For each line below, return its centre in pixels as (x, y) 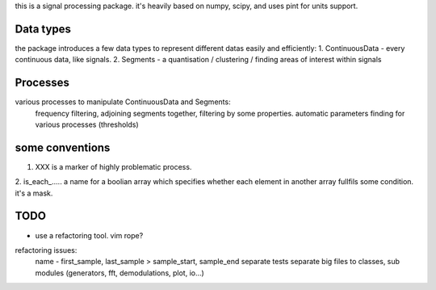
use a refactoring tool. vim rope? (89, 235)
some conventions (63, 147)
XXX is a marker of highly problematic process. (113, 166)
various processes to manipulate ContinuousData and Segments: (123, 102)
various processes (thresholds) (87, 124)
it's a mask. (34, 193)
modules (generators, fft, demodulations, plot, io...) (120, 273)
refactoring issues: (46, 250)
